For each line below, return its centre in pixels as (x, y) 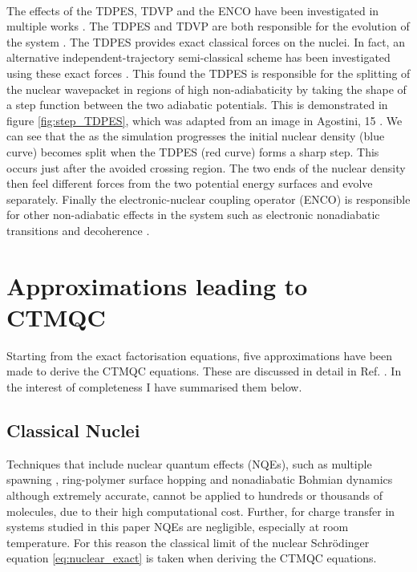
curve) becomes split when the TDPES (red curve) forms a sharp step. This (193, 151)
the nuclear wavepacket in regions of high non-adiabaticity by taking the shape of (206, 89)
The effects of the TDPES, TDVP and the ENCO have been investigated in (193, 10)
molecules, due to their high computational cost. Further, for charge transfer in (201, 511)
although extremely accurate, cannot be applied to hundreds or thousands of (195, 495)
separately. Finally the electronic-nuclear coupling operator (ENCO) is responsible (208, 199)
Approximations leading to (157, 285)
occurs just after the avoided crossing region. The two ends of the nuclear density (206, 167)
